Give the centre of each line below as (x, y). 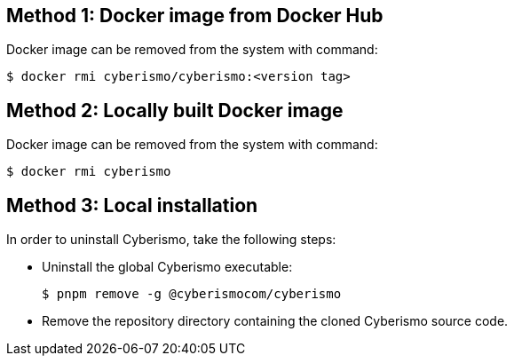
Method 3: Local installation (132, 205)
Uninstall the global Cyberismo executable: (167, 267)
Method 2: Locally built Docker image (175, 110)
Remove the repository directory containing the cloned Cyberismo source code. (275, 321)
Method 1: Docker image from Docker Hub (195, 16)
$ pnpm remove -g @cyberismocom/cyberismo (192, 294)
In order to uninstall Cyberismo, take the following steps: (171, 240)
